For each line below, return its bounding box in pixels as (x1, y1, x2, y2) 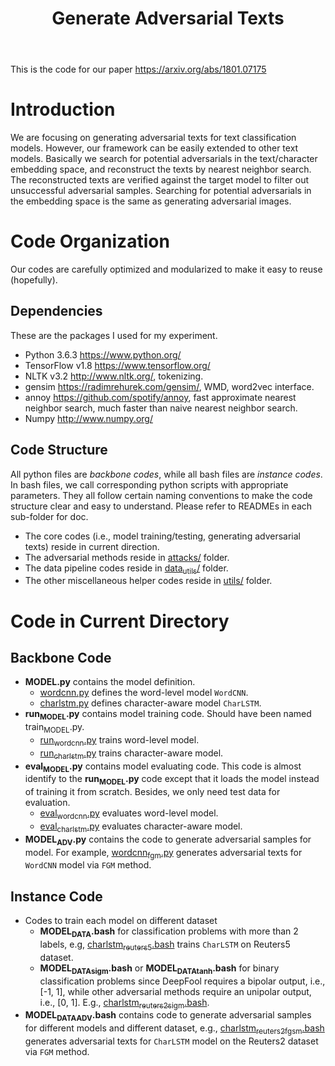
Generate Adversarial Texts (51, 7, 285, 30)
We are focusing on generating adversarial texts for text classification (10, 132, 297, 144)
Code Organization (10, 230, 170, 253)
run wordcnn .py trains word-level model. (39, 734, 200, 748)
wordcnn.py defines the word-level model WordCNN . (39, 687, 249, 699)
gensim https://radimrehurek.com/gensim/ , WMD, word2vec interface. (24, 380, 315, 392)
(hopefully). (10, 274, 58, 286)
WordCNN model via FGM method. (24, 859, 152, 871)
